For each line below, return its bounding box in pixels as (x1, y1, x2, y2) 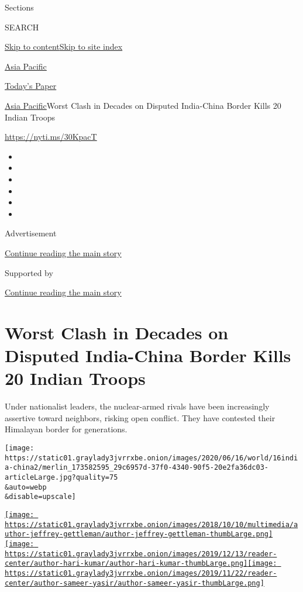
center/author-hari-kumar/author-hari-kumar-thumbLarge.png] (5, 559, 248, 568)
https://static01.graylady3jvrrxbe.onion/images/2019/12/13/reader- (5, 549, 277, 558)
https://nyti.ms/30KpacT (5, 130, 97, 143)
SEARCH (5, 20, 39, 33)
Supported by (5, 266, 53, 278)
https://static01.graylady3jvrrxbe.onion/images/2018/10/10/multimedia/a (5, 520, 298, 529)
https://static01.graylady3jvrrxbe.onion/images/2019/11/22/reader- (5, 569, 277, 577)
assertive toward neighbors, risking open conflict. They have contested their (5, 411, 276, 424)
